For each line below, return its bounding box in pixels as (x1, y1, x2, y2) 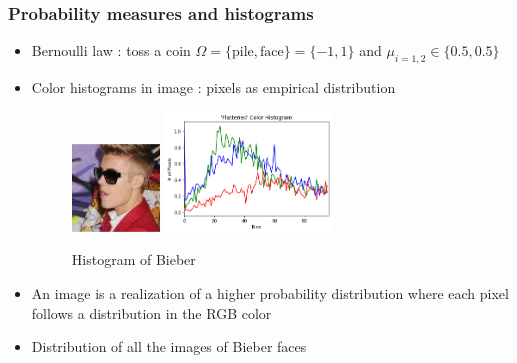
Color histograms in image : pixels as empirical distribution (31, 77, 396, 98)
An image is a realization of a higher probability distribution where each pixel (31, 282, 509, 303)
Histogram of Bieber (71, 249, 196, 270)
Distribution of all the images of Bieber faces (31, 336, 307, 357)
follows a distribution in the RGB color (31, 302, 272, 323)
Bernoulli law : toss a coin (31, 40, 191, 61)
